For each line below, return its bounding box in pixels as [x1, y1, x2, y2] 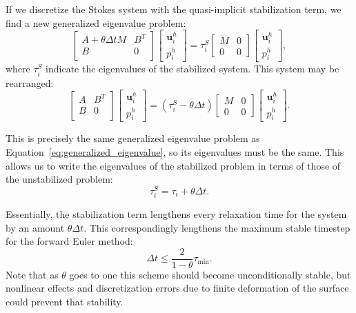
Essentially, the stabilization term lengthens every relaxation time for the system [6, 206, 347, 221]
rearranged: [6, 75, 54, 90]
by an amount [6, 220, 65, 234]
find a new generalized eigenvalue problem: [6, 15, 186, 30]
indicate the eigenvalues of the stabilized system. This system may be [46, 61, 339, 76]
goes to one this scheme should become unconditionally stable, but [69, 267, 351, 281]
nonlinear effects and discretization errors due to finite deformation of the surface [6, 281, 349, 295]
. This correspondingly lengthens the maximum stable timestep [83, 220, 350, 234]
